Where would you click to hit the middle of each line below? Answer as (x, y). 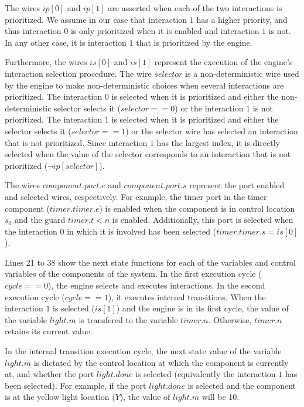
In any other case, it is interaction (66, 42)
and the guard (40, 220)
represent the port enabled (237, 185)
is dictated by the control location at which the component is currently (161, 362)
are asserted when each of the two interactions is (195, 8)
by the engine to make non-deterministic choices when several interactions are (144, 85)
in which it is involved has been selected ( (142, 231)
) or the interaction (209, 108)
